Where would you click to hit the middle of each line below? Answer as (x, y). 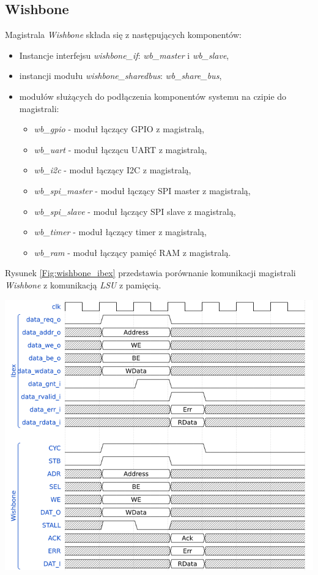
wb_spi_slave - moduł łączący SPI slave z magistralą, (135, 211)
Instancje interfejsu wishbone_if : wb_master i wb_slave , (124, 55)
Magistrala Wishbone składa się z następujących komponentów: (123, 35)
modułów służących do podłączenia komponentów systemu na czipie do (153, 96)
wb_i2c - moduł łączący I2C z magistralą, (113, 170)
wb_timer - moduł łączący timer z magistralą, (120, 232)
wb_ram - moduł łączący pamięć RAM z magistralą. (132, 252)
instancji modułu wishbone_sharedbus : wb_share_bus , (120, 76)
